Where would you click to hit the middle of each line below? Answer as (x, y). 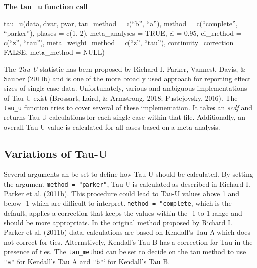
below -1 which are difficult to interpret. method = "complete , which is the (118, 203)
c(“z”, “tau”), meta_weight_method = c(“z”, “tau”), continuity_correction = (123, 42)
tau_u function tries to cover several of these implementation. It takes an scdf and (128, 107)
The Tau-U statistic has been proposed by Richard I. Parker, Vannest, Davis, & (125, 68)
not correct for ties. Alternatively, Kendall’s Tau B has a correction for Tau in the (128, 242)
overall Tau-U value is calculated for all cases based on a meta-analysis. (112, 127)
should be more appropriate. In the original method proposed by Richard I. (118, 222)
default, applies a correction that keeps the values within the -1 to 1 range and (123, 212)
